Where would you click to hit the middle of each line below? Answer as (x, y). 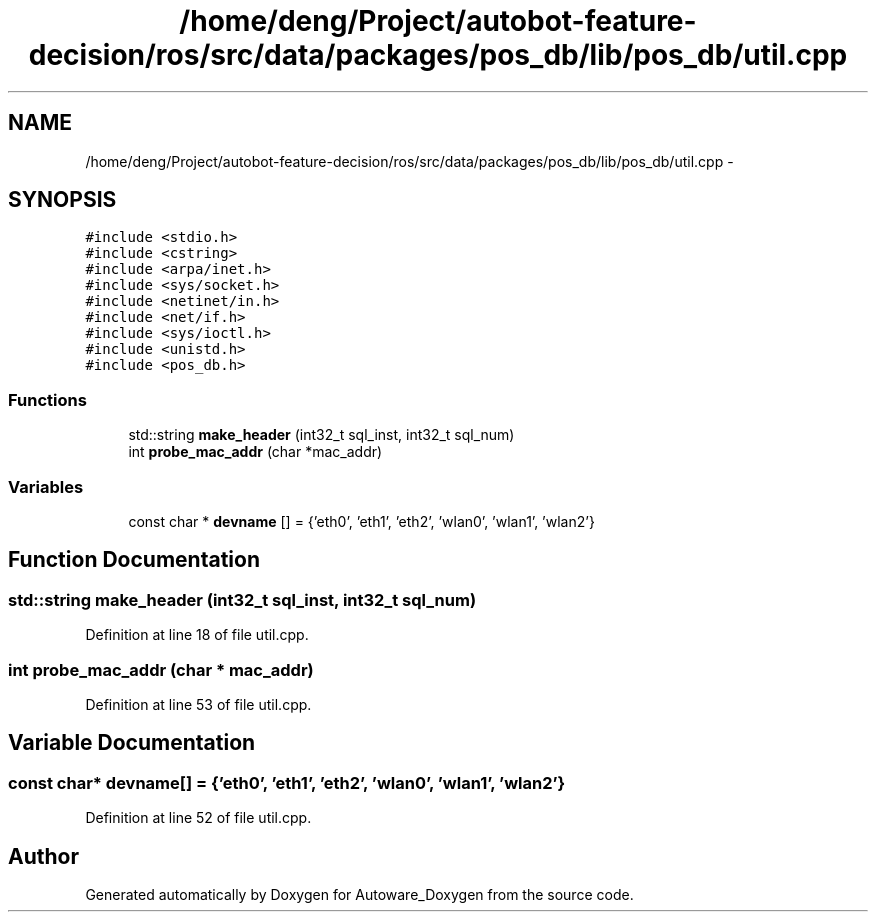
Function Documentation (134, 560)
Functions (47, 399)
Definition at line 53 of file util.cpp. (198, 704)
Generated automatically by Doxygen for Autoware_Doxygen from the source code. (359, 894)
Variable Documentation (132, 743)
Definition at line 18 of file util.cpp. (197, 635)
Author (43, 856)
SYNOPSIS (62, 200)
